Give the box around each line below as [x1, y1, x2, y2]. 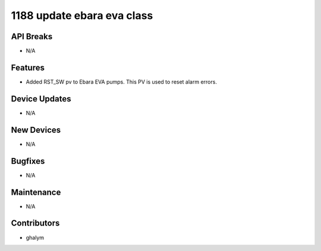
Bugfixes [11, 156, 45, 166]
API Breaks [11, 31, 53, 42]
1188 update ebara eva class [11, 9, 153, 22]
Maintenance [11, 187, 61, 197]
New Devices [11, 125, 61, 135]
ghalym [26, 234, 45, 241]
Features [11, 62, 45, 72]
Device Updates [11, 94, 71, 104]
